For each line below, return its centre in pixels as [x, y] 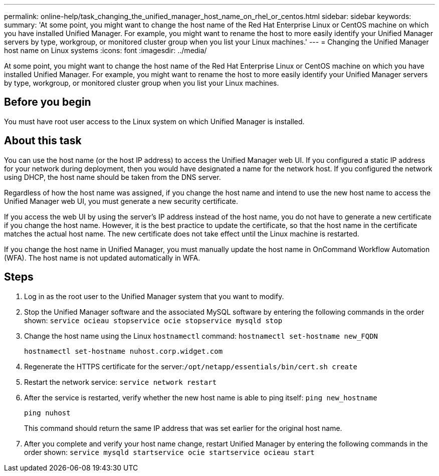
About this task [43, 141]
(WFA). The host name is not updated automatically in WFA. [102, 258]
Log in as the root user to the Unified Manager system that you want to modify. [154, 296]
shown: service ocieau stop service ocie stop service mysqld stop [153, 320]
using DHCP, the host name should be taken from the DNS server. [113, 177]
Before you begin [48, 102]
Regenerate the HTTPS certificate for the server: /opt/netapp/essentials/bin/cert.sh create [191, 366]
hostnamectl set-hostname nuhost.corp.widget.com [124, 351]
